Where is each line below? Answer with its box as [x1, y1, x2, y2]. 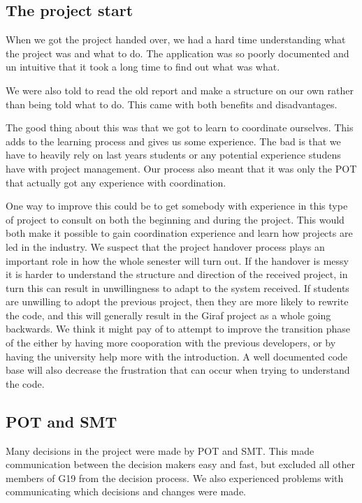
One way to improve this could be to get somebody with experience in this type [6, 198, 348, 213]
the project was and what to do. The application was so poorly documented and [6, 45, 349, 60]
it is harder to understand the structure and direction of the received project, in [6, 267, 348, 282]
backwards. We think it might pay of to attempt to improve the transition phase [6, 321, 351, 336]
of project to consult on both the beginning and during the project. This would [6, 212, 345, 226]
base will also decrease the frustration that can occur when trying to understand [6, 363, 350, 377]
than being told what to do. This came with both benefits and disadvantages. [6, 96, 338, 111]
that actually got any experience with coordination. [6, 175, 226, 189]
